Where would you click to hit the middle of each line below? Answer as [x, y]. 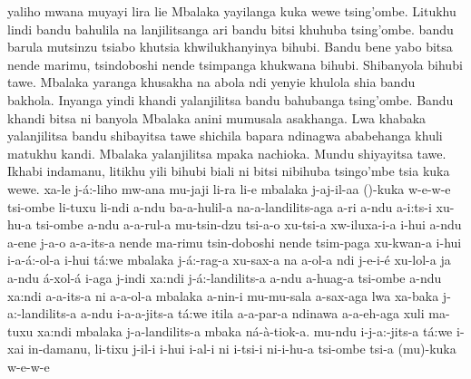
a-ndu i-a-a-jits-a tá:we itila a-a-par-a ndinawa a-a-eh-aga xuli [253, 313]
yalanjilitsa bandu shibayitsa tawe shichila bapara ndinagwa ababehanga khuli [225, 136]
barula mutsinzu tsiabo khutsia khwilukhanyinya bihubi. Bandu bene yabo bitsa [230, 47]
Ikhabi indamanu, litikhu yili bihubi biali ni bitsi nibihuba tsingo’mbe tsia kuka [229, 171]
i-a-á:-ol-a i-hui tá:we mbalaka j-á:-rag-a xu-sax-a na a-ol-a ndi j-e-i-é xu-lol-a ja [229, 260]
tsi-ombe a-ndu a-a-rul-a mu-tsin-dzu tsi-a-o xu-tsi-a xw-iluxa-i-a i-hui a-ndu [249, 224]
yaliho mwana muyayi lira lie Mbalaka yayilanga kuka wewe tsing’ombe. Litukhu [232, 11]
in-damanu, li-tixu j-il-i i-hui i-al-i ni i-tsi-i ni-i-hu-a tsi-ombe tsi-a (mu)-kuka [242, 349]
